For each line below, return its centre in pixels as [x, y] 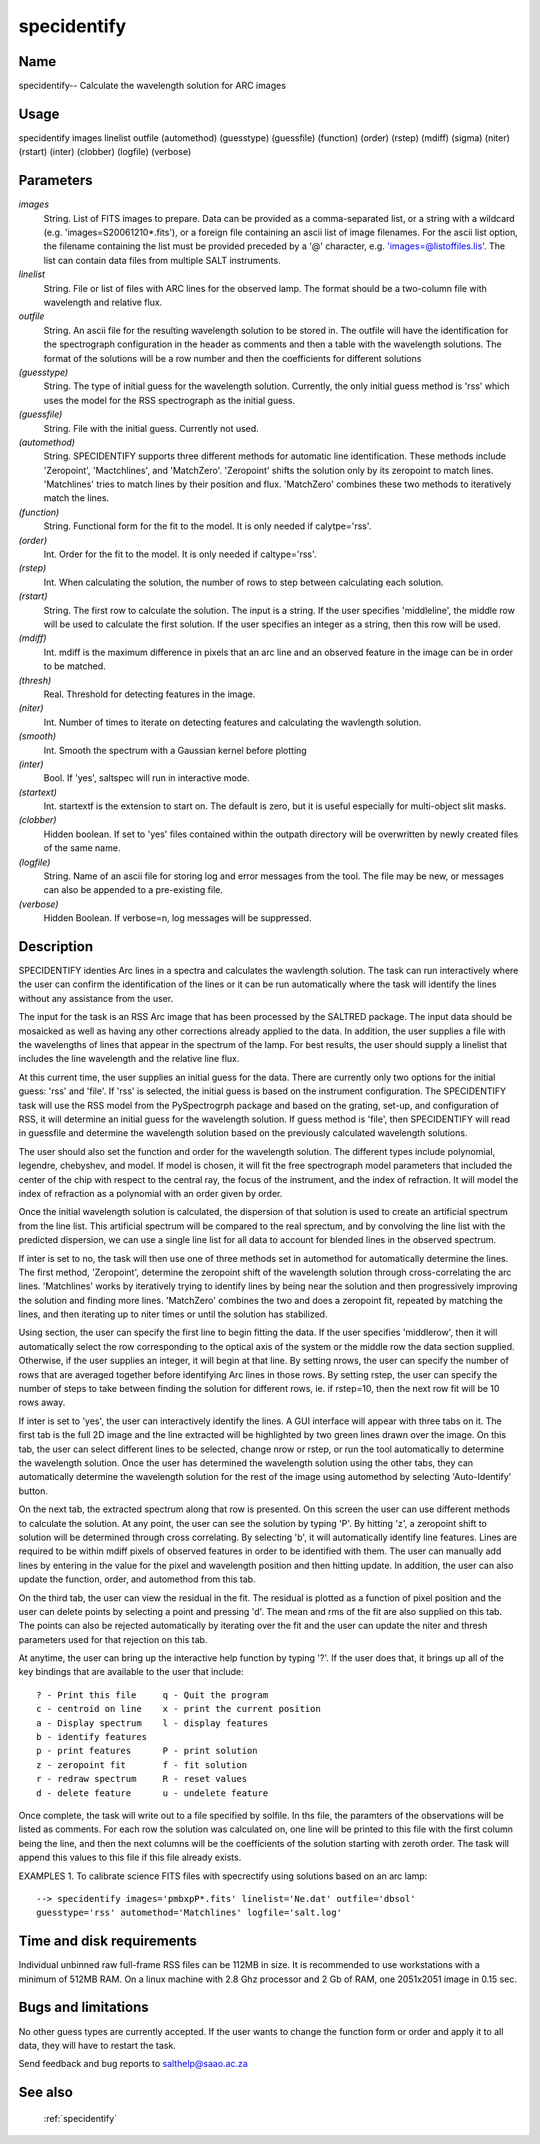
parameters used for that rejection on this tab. [113, 1639]
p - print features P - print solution [147, 1751]
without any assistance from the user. [96, 998]
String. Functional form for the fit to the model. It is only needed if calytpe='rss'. [207, 526]
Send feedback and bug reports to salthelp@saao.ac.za [133, 2064]
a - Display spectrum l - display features [152, 1723]
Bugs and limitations [83, 2007]
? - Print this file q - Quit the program [152, 1694]
